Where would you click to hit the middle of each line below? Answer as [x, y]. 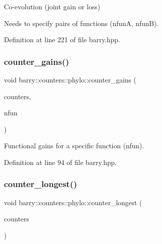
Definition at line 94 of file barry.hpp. [60, 162]
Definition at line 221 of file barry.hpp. [62, 40]
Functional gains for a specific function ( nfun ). [74, 146]
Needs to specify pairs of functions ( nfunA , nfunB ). [81, 23]
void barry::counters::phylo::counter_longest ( [73, 202]
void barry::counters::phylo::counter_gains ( [70, 80]
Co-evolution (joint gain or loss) [52, 6]
